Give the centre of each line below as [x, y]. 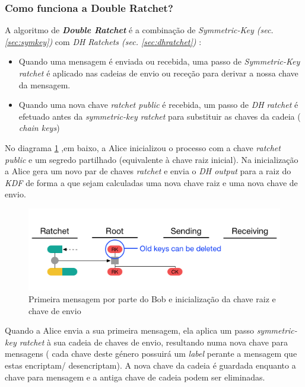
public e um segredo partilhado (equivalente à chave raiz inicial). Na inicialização [152, 159]
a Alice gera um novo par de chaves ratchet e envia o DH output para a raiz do [148, 171]
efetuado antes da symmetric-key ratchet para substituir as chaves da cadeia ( [160, 116]
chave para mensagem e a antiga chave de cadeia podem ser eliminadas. [135, 377]
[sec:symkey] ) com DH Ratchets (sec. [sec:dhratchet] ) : [103, 41]
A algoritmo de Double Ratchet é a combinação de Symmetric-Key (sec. [139, 30]
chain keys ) [39, 128]
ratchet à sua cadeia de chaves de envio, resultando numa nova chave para [153, 342]
